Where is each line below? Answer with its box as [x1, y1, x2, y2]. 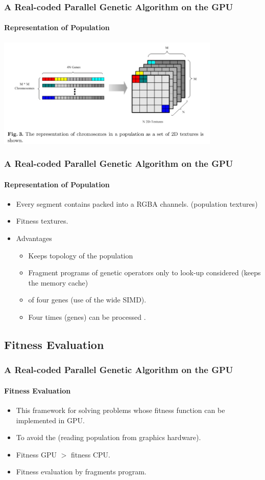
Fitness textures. [16, 215, 68, 226]
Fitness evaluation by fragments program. [16, 466, 147, 477]
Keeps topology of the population [28, 250, 133, 260]
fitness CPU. [70, 449, 110, 460]
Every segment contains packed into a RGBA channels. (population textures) [16, 198, 258, 209]
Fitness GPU [16, 449, 57, 460]
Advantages [16, 232, 52, 243]
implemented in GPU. [16, 414, 85, 425]
